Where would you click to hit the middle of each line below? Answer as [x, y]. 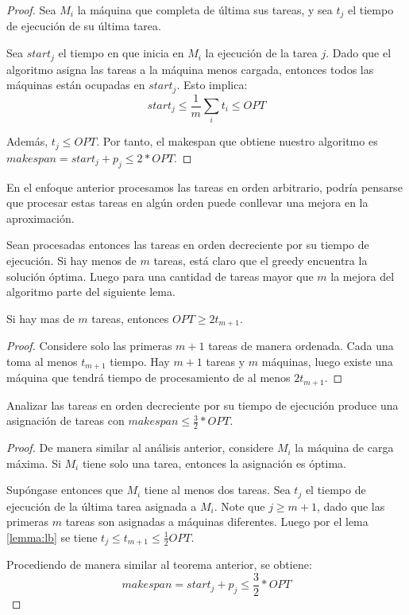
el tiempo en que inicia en [121, 53]
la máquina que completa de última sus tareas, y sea [205, 10]
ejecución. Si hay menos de [71, 260]
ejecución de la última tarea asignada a [102, 506]
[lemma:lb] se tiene [52, 537]
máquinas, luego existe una [327, 361]
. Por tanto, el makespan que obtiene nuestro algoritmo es [237, 141]
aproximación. [41, 218]
